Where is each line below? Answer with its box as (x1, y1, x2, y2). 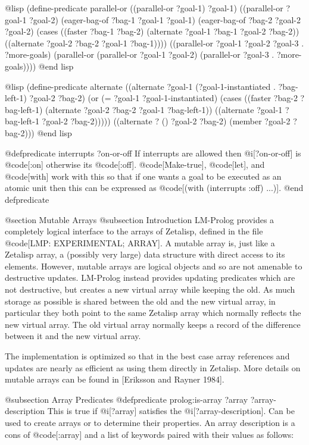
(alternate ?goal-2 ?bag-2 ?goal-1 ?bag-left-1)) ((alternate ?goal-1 (45, 103, 283, 115)
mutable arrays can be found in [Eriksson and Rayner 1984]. (5, 373, 224, 386)
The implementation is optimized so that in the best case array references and (5, 350, 290, 362)
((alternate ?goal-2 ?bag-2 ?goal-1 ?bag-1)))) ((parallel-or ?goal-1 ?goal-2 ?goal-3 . (5, 36, 304, 49)
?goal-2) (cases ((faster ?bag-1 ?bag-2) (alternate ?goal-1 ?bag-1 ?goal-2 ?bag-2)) (5, 25, 299, 37)
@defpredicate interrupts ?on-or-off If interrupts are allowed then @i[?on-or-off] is (5, 146, 301, 159)
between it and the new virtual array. (5, 330, 141, 342)
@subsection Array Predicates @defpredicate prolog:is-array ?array (5, 393, 248, 405)
